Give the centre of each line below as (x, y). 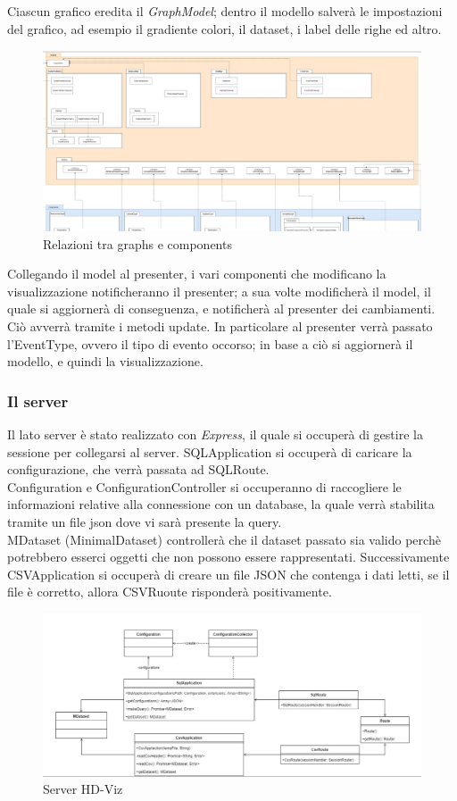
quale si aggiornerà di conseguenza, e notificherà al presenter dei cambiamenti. (221, 309)
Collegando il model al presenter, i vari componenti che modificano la (197, 274)
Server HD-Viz (83, 789)
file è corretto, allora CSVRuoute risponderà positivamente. (170, 592)
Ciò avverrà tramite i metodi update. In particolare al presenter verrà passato (220, 326)
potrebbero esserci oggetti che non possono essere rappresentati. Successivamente (228, 557)
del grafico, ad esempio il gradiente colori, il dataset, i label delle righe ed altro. (224, 28)
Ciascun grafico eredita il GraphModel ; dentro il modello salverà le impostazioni (225, 11)
